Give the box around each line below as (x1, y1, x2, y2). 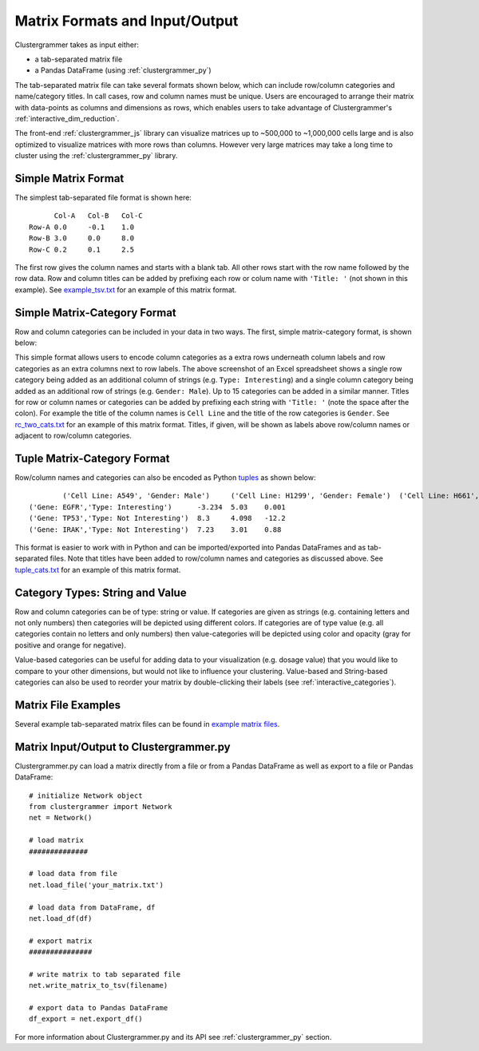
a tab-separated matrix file (34, 54, 123, 64)
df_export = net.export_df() (29, 1014, 143, 1024)
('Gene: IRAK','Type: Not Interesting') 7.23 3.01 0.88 (29, 525, 282, 534)
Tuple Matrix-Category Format (14, 451, 170, 465)
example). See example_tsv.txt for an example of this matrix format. (14, 284, 237, 295)
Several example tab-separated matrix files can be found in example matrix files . (14, 719, 280, 728)
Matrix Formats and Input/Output (14, 12, 239, 30)
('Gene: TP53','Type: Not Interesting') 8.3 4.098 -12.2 (29, 514, 287, 523)
